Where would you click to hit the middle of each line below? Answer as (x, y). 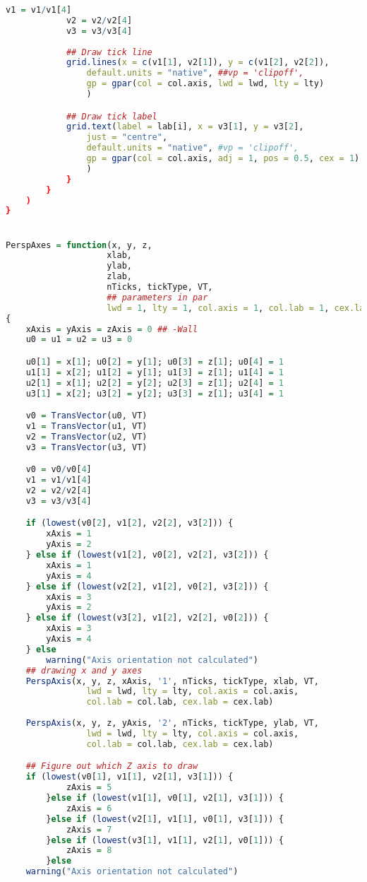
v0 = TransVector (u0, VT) (86, 416)
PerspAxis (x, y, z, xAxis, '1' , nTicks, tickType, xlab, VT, (172, 681)
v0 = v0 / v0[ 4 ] (59, 470)
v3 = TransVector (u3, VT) (86, 447)
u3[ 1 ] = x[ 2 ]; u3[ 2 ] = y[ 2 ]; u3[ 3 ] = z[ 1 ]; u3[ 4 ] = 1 (155, 393)
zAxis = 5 (89, 788)
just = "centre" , (127, 137)
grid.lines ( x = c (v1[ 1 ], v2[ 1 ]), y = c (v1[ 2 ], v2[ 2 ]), (198, 63)
